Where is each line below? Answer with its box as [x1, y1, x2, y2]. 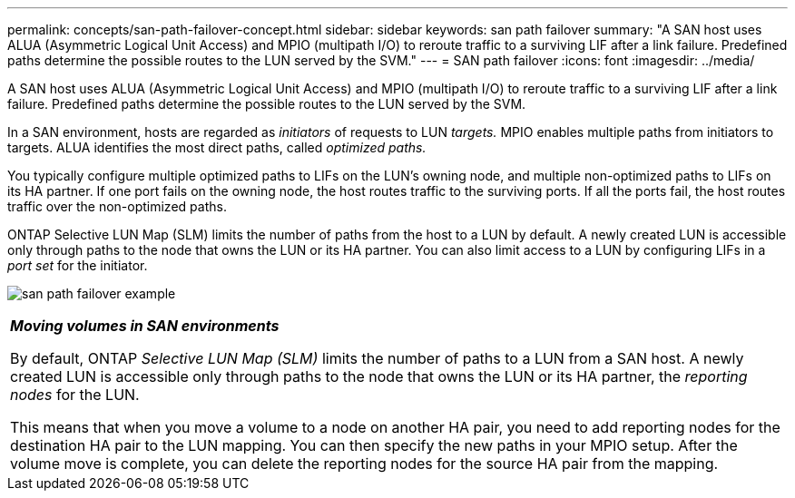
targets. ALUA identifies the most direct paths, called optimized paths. [7, 140, 427, 155]
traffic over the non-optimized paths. [7, 199, 227, 214]
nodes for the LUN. [10, 386, 140, 404]
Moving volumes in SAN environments [10, 317, 280, 335]
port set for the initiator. [7, 258, 148, 273]
